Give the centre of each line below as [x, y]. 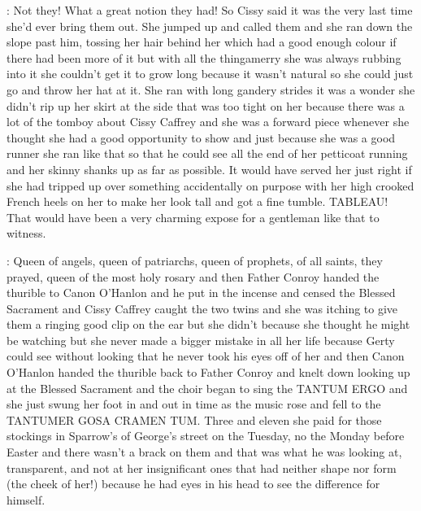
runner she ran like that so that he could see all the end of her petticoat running [207, 153]
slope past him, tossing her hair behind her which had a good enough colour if [202, 42]
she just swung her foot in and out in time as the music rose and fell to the [194, 404]
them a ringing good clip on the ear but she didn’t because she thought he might [208, 324]
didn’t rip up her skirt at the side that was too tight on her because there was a [206, 105]
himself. [26, 499]
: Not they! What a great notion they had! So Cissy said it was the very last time [210, 10]
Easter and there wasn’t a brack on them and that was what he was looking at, [204, 452]
